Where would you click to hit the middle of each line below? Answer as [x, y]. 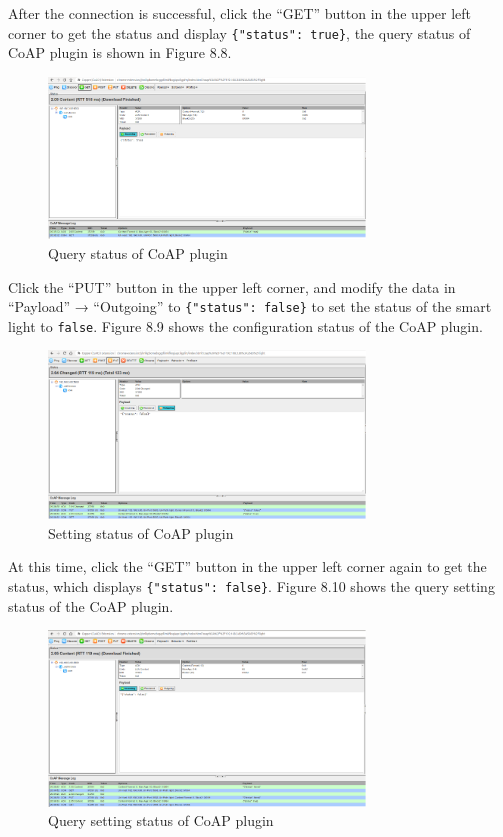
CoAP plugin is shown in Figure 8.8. [120, 52]
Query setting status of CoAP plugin [161, 820]
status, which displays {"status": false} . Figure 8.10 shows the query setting [251, 586]
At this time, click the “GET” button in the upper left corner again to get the [247, 566]
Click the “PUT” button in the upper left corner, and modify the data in [232, 286]
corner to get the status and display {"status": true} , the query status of [239, 32]
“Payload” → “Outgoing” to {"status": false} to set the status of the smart [250, 306]
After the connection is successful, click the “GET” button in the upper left [240, 13]
